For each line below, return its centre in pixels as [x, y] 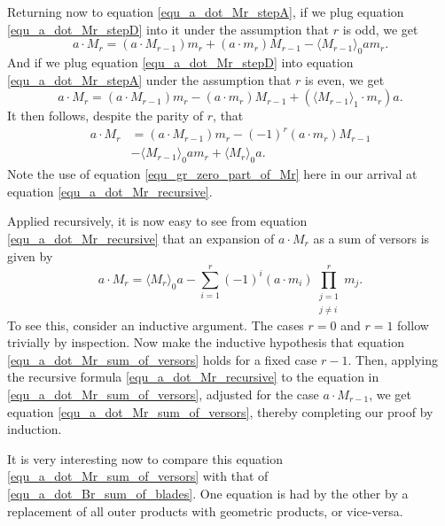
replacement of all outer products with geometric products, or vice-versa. [205, 511]
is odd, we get [380, 29]
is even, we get [345, 79]
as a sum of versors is [371, 238]
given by [30, 255]
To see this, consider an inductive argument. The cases [156, 325]
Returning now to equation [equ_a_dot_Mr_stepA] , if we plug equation [206, 12]
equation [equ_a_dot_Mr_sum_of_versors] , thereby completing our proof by [220, 411]
